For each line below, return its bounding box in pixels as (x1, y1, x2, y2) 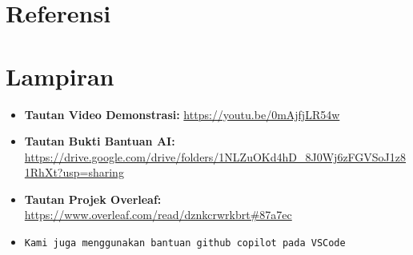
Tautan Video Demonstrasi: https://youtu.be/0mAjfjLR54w (24, 106, 340, 122)
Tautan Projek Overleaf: (24, 190, 162, 207)
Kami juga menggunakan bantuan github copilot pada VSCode (24, 237, 346, 249)
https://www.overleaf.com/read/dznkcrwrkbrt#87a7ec (24, 206, 292, 223)
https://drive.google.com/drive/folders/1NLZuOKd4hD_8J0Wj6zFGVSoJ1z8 (24, 148, 407, 165)
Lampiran (6, 59, 114, 92)
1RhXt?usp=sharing (24, 164, 124, 181)
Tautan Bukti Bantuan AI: (24, 133, 175, 149)
